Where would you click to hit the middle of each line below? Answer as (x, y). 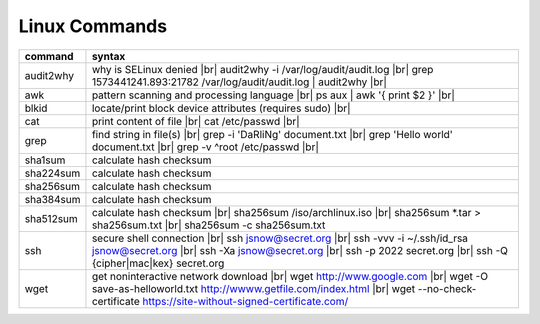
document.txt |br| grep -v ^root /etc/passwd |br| (205, 147)
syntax (108, 56)
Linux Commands (93, 26)
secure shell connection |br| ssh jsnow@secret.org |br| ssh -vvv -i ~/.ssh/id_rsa (280, 238)
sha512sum (51, 218)
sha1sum (45, 160)
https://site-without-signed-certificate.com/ (245, 301)
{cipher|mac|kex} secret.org (158, 263)
